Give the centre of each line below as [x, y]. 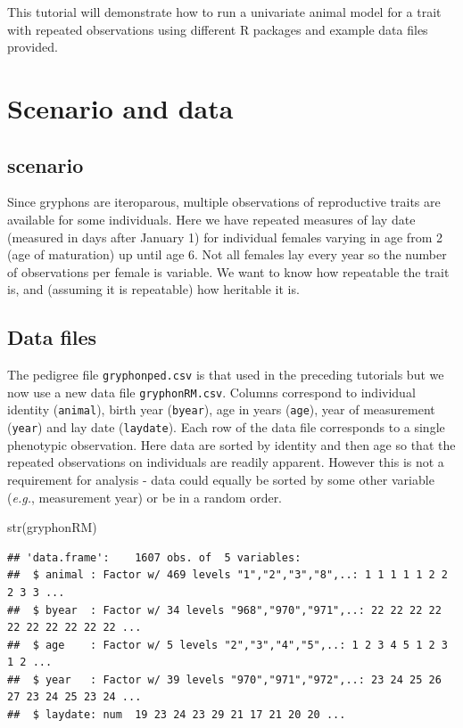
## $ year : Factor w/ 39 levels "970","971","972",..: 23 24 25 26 [224, 679]
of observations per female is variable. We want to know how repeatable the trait [228, 271]
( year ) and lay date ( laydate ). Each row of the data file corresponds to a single [226, 427]
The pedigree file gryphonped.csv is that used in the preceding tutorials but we [226, 375]
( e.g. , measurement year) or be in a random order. [145, 497]
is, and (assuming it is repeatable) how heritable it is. [153, 289]
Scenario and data [120, 107]
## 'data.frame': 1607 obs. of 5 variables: [154, 557]
